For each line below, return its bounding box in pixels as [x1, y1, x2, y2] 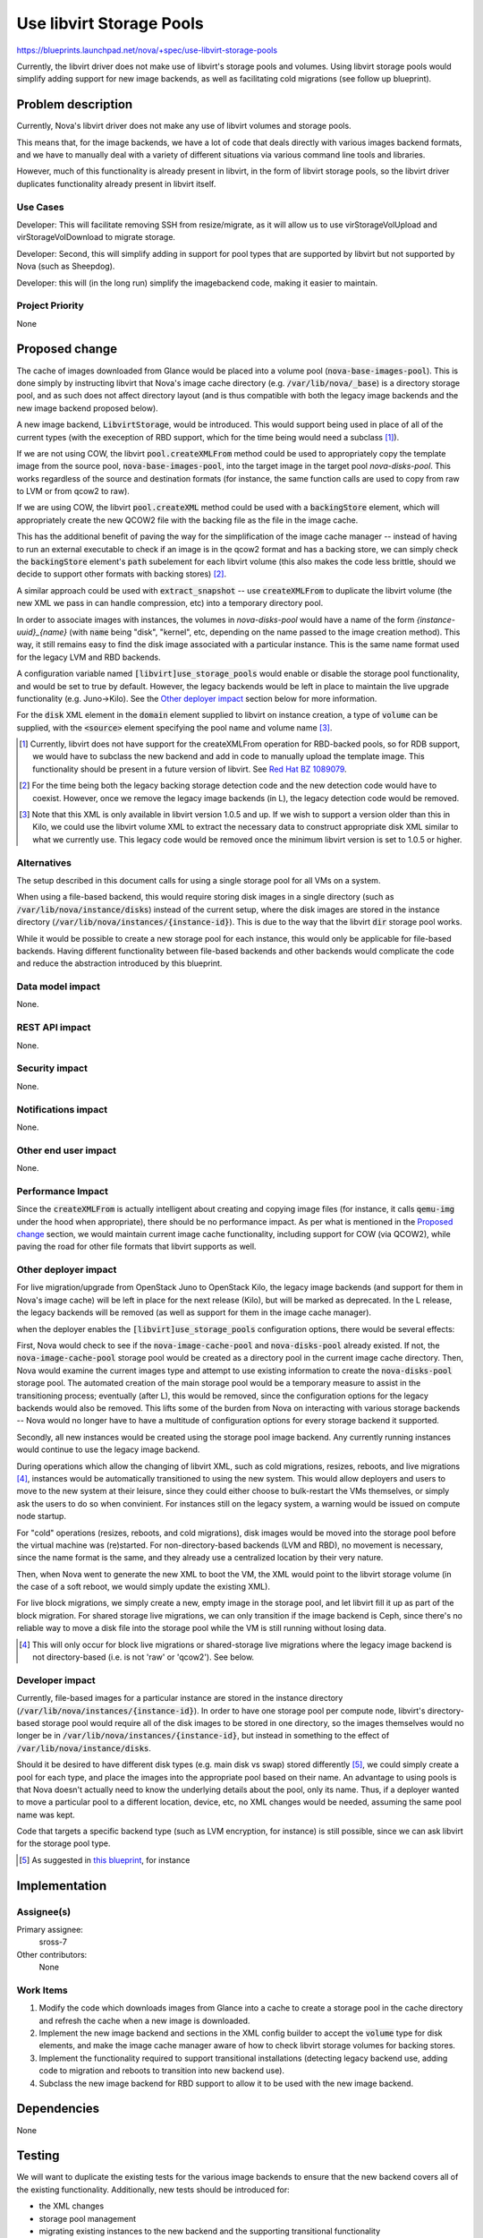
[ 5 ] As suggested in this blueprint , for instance [19, 1854, 191, 1866]
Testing [16, 2148, 60, 2164]
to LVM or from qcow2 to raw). [16, 486, 130, 497]
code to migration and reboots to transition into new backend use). [38, 2065, 285, 2076]
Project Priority [16, 300, 84, 312]
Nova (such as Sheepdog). [16, 261, 115, 272]
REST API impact [16, 1021, 91, 1034]
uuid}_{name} [16, 627, 67, 637]
